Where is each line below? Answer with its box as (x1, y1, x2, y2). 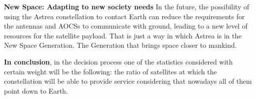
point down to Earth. (4, 85, 68, 96)
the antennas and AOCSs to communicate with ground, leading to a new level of (4, 21, 248, 31)
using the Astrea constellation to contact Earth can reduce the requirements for (4, 11, 245, 21)
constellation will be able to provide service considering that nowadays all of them (4, 76, 252, 86)
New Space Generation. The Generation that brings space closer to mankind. (4, 40, 237, 50)
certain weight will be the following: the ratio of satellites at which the (4, 66, 217, 76)
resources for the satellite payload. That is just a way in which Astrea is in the (4, 30, 242, 40)
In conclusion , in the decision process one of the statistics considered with (4, 56, 233, 66)
